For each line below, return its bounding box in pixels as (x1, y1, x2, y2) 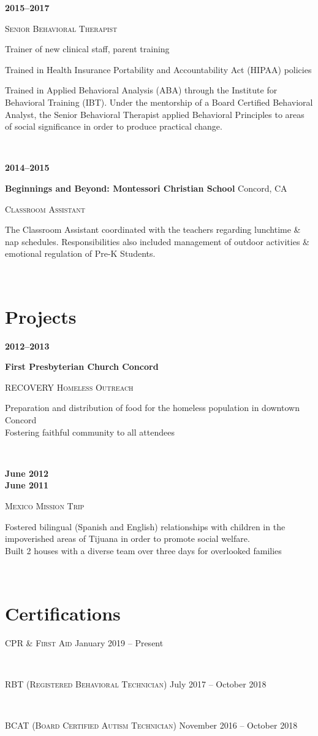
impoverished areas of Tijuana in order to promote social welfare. (5, 532, 250, 545)
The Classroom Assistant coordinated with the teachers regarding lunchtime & (5, 223, 301, 236)
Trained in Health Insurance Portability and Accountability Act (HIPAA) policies (5, 63, 312, 76)
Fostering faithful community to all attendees (5, 425, 175, 438)
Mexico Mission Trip (5, 499, 85, 512)
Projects (5, 303, 77, 329)
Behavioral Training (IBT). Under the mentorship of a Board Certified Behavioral (5, 95, 313, 108)
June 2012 (5, 466, 49, 479)
